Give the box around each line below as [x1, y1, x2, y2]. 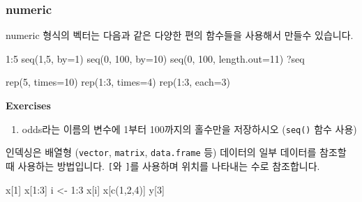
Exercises [6, 98, 51, 112]
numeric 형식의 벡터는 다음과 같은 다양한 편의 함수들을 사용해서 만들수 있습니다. [6, 28, 354, 42]
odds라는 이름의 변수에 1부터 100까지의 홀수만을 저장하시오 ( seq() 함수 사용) [22, 121, 357, 136]
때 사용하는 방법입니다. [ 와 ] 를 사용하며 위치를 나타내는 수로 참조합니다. [6, 158, 320, 173]
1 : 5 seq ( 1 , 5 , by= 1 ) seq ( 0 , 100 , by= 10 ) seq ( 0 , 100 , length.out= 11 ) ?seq [6, 51, 305, 65]
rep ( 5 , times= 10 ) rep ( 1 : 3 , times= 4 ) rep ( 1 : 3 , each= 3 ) [6, 75, 231, 89]
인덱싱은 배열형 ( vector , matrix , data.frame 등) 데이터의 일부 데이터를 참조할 [6, 145, 347, 160]
